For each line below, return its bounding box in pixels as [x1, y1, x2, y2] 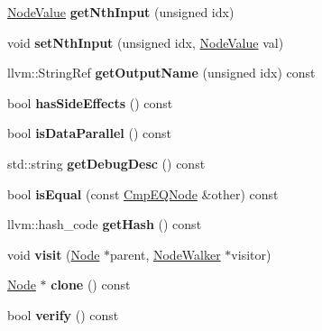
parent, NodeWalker [110, 244, 221, 263]
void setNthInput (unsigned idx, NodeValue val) [7, 32, 284, 51]
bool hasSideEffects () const [7, 93, 173, 112]
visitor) [231, 244, 271, 263]
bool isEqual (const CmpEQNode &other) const [7, 184, 279, 203]
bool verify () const [7, 305, 119, 324]
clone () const [51, 275, 131, 294]
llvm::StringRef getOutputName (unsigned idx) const [7, 63, 316, 82]
